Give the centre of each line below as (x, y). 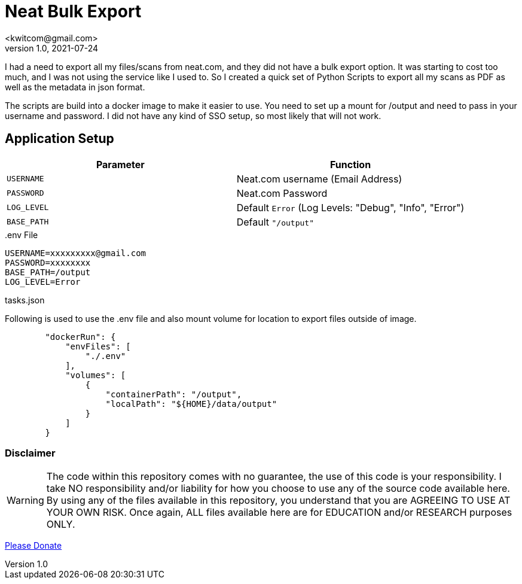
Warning (25, 501)
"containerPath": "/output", (174, 394)
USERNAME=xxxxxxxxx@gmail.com (76, 253)
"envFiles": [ (98, 346)
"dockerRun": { (80, 337)
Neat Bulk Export (73, 11)
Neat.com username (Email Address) (319, 179)
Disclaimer (30, 453)
